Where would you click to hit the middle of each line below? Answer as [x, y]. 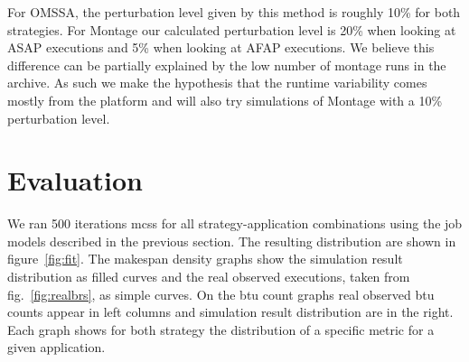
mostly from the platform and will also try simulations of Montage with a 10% [225, 100]
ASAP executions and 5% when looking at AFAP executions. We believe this [221, 47]
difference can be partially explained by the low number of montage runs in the [227, 65]
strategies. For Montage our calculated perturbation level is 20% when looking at [232, 29]
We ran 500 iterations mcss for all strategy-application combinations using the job [235, 223]
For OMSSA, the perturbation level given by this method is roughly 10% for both [234, 12]
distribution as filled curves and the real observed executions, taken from [209, 277]
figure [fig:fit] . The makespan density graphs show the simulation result [205, 259]
